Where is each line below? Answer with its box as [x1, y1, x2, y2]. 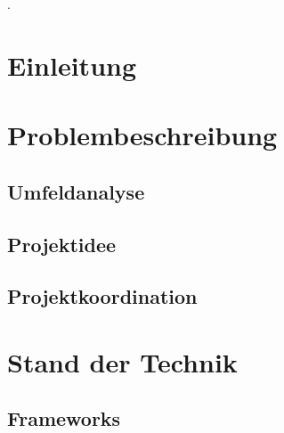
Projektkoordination [7, 282, 198, 310]
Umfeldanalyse [7, 177, 145, 205]
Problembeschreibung [7, 117, 278, 153]
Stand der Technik [7, 343, 238, 380]
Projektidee [7, 230, 117, 257]
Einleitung [7, 46, 137, 83]
